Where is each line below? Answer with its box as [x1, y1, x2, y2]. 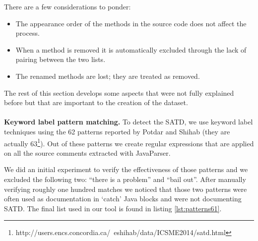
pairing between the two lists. [15, 54, 106, 64]
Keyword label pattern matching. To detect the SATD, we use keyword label [4, 117, 253, 127]
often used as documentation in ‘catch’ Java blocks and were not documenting [4, 193, 242, 204]
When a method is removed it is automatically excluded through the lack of [15, 44, 247, 55]
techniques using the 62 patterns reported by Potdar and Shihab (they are [4, 126, 230, 136]
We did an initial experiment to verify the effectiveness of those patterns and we [4, 164, 248, 175]
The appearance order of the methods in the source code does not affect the [15, 18, 247, 28]
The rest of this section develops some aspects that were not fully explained [4, 87, 234, 98]
